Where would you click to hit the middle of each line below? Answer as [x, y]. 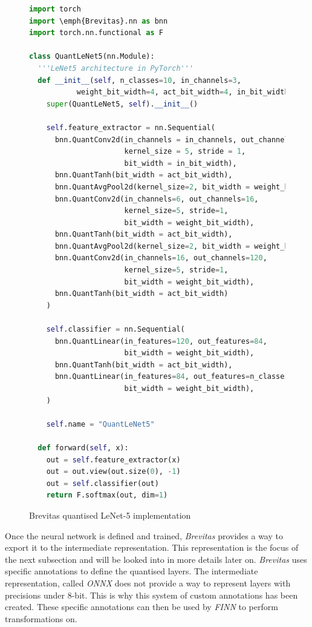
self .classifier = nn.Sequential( [115, 330]
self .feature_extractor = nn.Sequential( [131, 127]
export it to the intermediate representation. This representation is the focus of [152, 547]
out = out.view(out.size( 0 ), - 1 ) [113, 472]
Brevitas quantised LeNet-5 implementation [110, 515]
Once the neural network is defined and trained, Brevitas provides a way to [144, 535]
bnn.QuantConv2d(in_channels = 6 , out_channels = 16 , [157, 199]
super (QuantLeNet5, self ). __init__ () [122, 104]
